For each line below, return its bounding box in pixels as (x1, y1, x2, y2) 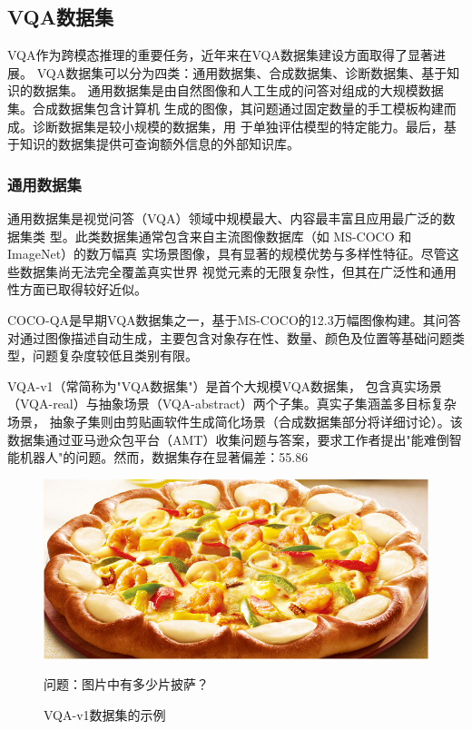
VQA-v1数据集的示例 (44, 705, 166, 724)
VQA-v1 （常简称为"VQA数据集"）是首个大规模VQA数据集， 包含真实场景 (7, 376, 442, 395)
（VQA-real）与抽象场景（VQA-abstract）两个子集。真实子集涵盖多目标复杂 (7, 394, 457, 413)
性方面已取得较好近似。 (7, 280, 147, 299)
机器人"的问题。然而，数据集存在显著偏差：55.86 (19, 448, 309, 467)
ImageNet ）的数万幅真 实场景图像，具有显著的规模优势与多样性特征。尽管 (7, 244, 447, 263)
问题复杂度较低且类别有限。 (32, 346, 198, 365)
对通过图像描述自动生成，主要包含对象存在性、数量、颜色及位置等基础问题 (7, 328, 452, 347)
